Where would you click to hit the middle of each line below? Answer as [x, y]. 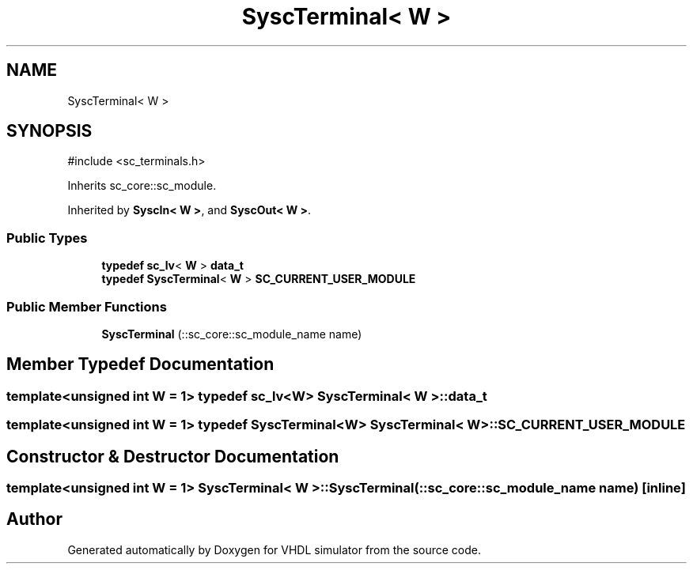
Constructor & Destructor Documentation [173, 456]
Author [34, 519]
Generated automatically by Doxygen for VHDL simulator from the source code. [275, 549]
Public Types [47, 238]
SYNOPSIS [49, 131]
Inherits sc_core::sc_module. [142, 186]
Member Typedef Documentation [140, 364]
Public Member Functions [87, 306]
